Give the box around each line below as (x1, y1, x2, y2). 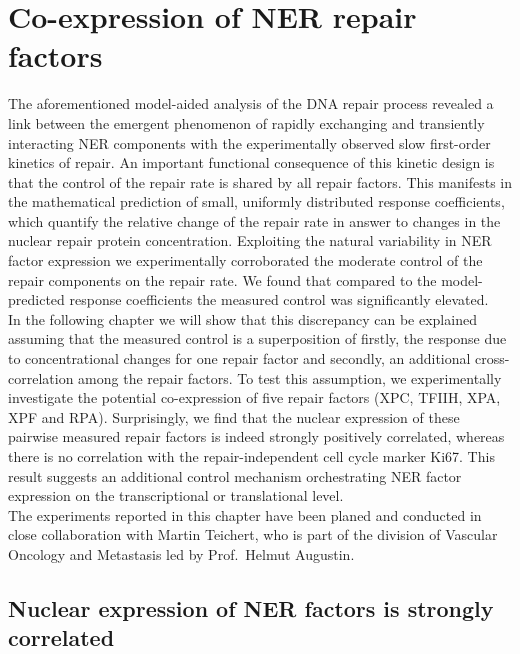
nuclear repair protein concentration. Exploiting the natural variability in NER (8, 230, 492, 251)
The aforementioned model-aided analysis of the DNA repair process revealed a (8, 93, 494, 114)
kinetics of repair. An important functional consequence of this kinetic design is (8, 152, 495, 173)
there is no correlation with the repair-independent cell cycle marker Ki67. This (8, 446, 495, 466)
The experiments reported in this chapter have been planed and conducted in (8, 504, 482, 525)
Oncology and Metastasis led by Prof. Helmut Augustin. (8, 543, 355, 564)
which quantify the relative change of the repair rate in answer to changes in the (8, 210, 501, 231)
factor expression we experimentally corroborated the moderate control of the (8, 250, 483, 271)
